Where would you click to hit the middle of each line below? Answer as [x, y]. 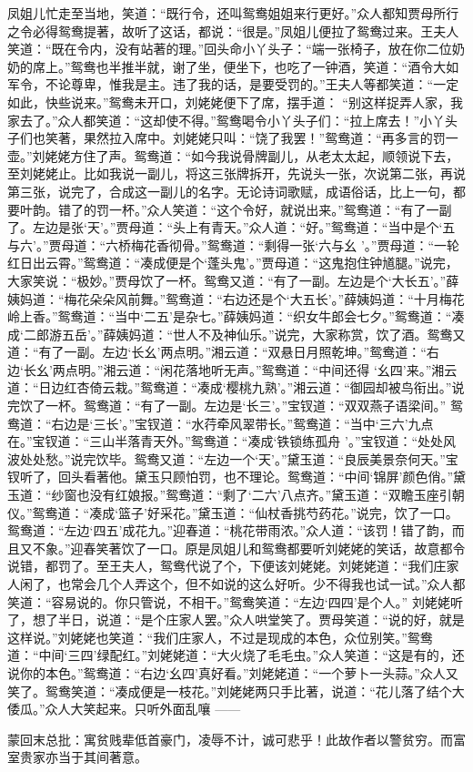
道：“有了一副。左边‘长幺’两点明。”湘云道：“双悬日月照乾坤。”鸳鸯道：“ [217, 352]
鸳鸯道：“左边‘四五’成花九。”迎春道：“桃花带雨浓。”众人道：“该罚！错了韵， [230, 530]
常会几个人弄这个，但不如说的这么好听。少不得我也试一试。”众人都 [268, 584]
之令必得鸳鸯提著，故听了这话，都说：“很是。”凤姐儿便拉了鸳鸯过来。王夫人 [233, 30]
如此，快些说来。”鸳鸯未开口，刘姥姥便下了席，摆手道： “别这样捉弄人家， [229, 102]
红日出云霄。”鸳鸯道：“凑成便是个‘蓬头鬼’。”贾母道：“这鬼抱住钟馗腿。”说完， [233, 263]
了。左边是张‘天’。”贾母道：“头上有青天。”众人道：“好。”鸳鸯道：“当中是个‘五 [231, 227]
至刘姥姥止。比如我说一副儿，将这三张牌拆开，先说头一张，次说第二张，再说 [236, 173]
